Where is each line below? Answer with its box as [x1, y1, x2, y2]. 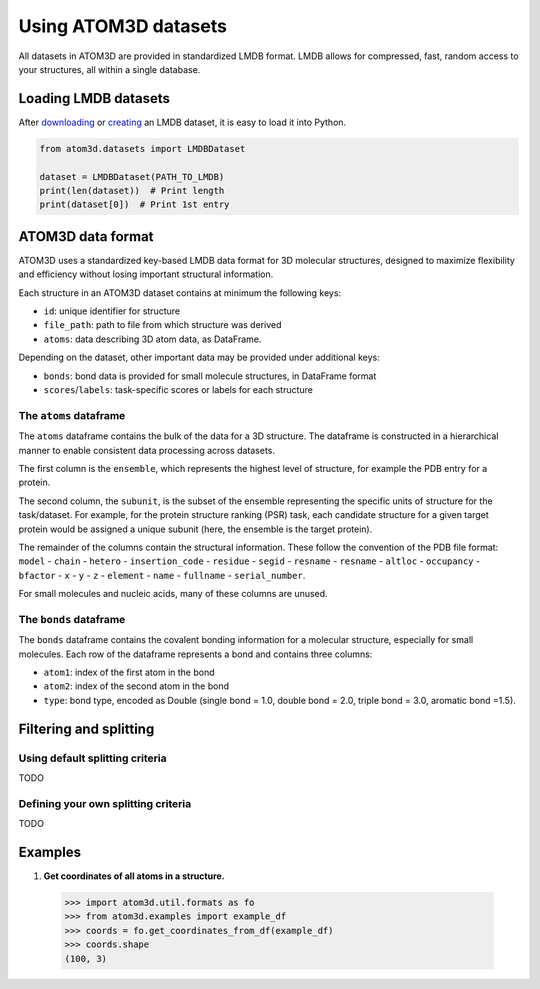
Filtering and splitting [18, 720, 155, 737]
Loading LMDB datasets [18, 90, 170, 107]
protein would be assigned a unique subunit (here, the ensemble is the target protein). [18, 523, 373, 535]
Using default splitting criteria [18, 751, 167, 765]
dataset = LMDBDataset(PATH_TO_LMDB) [39, 171, 225, 182]
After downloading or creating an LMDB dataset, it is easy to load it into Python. [18, 116, 347, 128]
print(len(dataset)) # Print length [39, 185, 225, 196]
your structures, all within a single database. [18, 63, 201, 75]
